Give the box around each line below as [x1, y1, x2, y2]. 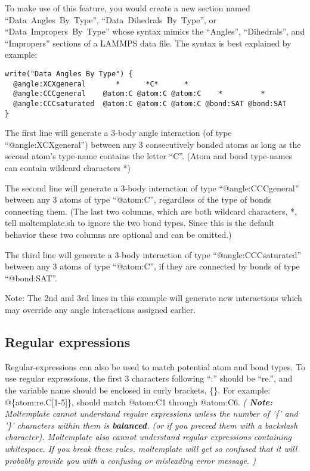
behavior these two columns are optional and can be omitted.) [5, 228, 232, 240]
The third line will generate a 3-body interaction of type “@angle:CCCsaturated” [5, 248, 302, 261]
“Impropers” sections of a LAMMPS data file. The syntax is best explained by [5, 36, 292, 49]
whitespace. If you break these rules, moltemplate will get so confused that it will [5, 442, 297, 454]
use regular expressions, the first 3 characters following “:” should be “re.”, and [5, 372, 293, 385]
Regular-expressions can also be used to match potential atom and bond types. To [5, 360, 305, 373]
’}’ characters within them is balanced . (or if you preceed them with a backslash [5, 419, 298, 431]
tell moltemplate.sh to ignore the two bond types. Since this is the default [5, 216, 275, 229]
